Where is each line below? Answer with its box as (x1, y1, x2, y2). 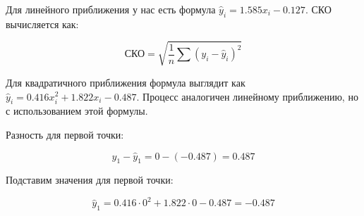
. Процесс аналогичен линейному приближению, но (136, 89, 358, 103)
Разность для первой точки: (6, 127, 124, 141)
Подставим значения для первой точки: (6, 172, 174, 187)
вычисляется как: (6, 16, 79, 31)
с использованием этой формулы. (6, 103, 148, 118)
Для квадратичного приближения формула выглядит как (6, 75, 245, 89)
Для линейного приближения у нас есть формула (6, 2, 216, 16)
